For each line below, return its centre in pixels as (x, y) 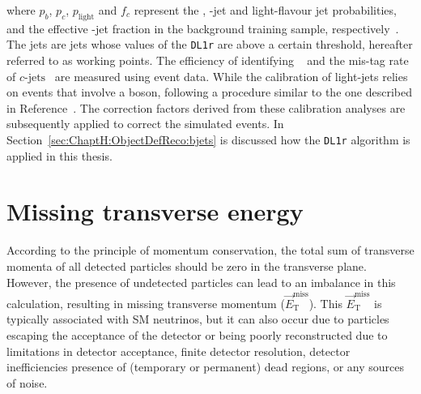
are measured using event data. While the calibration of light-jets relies (231, 76)
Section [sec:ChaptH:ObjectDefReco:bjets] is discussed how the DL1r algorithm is (208, 140)
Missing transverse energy (155, 211)
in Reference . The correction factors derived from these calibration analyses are (206, 107)
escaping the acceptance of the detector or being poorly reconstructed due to (197, 335)
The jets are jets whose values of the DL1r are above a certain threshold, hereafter (210, 44)
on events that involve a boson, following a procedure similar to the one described (209, 92)
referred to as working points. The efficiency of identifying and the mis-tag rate (208, 60)
